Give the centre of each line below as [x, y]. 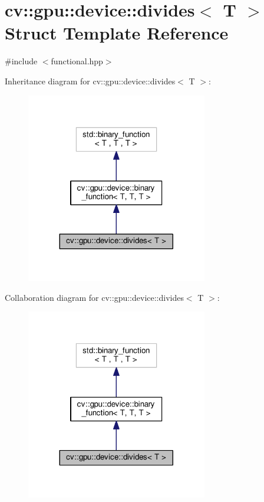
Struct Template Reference [117, 33]
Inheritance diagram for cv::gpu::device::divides [90, 81]
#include [21, 61]
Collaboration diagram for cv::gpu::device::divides [94, 297]
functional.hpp [77, 61]
